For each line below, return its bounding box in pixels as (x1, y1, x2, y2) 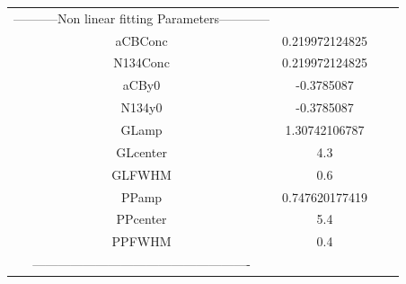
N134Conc (113, 53, 170, 72)
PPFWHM (111, 232, 172, 251)
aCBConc (115, 31, 168, 49)
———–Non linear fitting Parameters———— (13, 8, 270, 27)
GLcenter (116, 142, 167, 161)
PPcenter (116, 209, 167, 228)
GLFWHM (111, 164, 172, 183)
